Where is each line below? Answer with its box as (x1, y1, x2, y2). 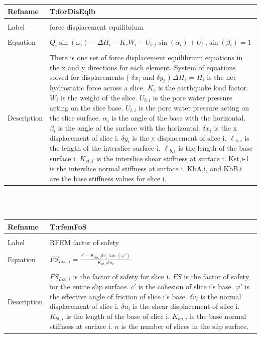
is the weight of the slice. (60, 92, 138, 102)
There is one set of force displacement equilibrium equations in (49, 52, 243, 62)
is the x (214, 123, 237, 133)
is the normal (200, 291, 241, 301)
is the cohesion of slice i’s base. (138, 281, 233, 292)
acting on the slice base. (49, 102, 123, 113)
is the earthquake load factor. (158, 82, 248, 92)
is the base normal (190, 311, 246, 321)
